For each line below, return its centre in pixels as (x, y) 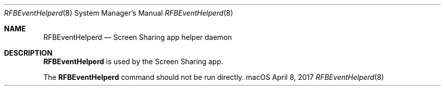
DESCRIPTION (28, 53)
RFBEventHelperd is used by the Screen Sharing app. (133, 61)
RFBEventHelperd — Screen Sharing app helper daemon (138, 37)
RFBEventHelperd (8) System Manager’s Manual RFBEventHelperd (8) (119, 13)
